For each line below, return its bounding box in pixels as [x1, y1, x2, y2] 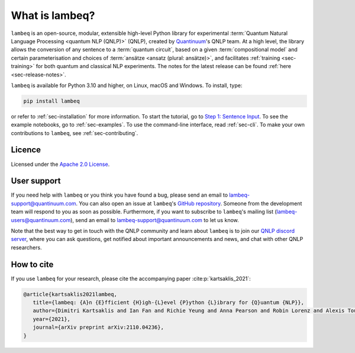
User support [11, 176, 62, 186]
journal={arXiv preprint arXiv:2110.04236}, [33, 324, 164, 331]
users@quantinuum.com [11, 216, 71, 223]
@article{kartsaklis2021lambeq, [23, 291, 118, 297]
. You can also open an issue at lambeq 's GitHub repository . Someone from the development [76, 200, 302, 207]
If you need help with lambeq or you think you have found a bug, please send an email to [11, 191, 228, 198]
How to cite [11, 259, 54, 269]
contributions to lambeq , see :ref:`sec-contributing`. [11, 129, 138, 136]
